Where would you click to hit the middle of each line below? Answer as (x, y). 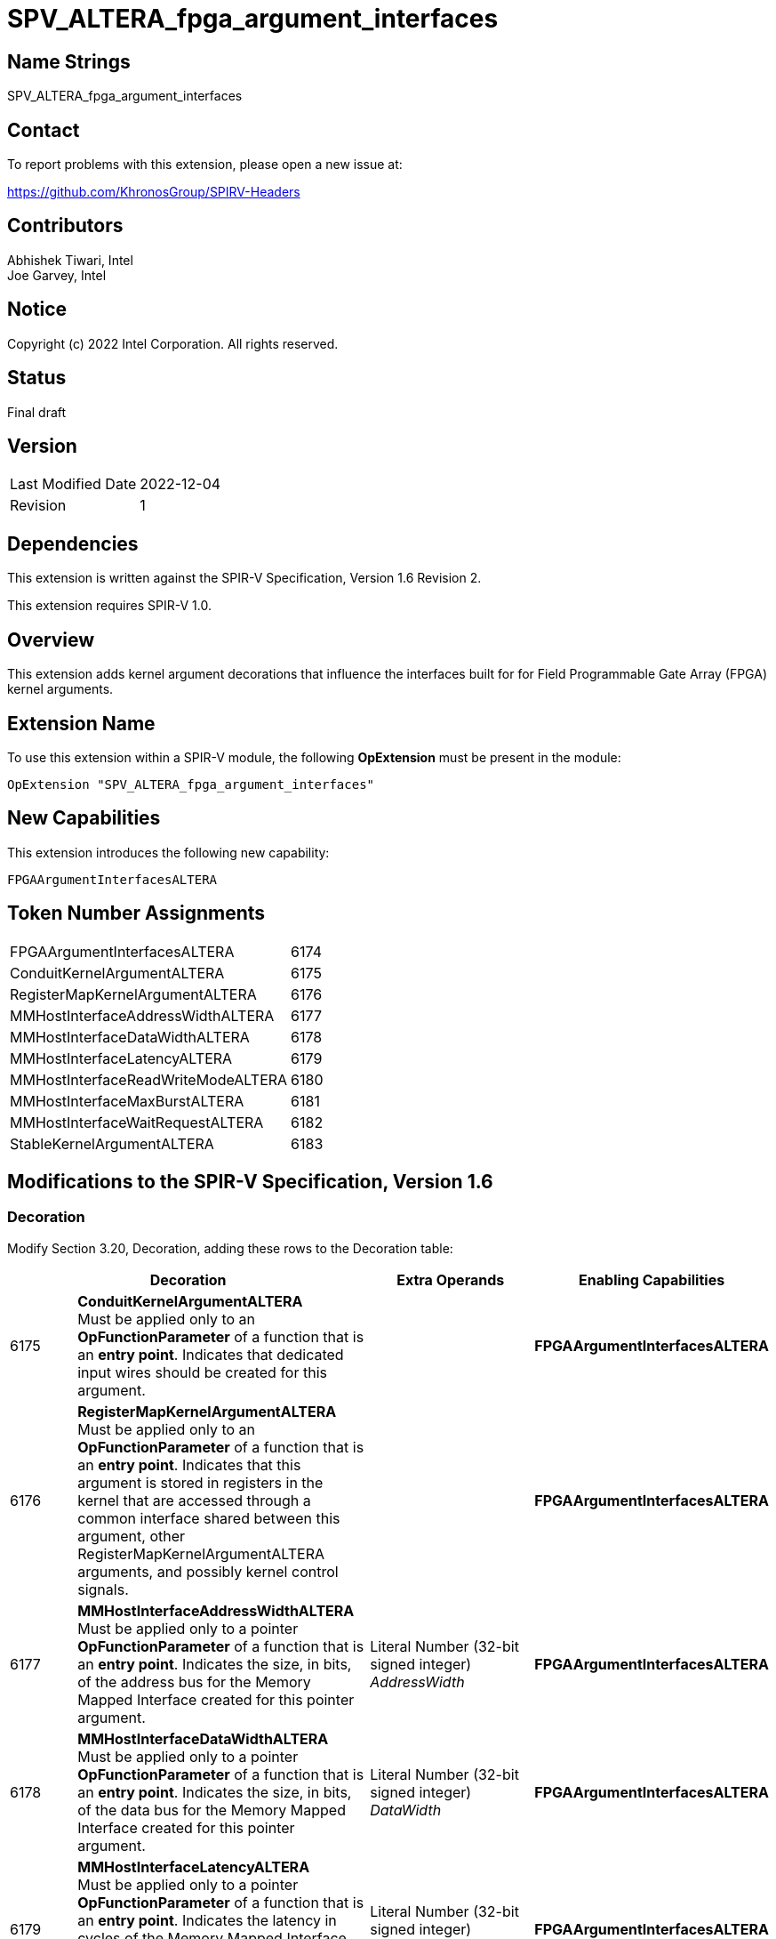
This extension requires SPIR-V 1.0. (109, 606)
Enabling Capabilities (652, 1279)
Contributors (65, 226)
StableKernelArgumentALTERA (112, 1143)
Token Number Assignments (136, 913)
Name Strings (69, 61)
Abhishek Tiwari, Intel (70, 260)
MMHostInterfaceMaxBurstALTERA (127, 1101)
